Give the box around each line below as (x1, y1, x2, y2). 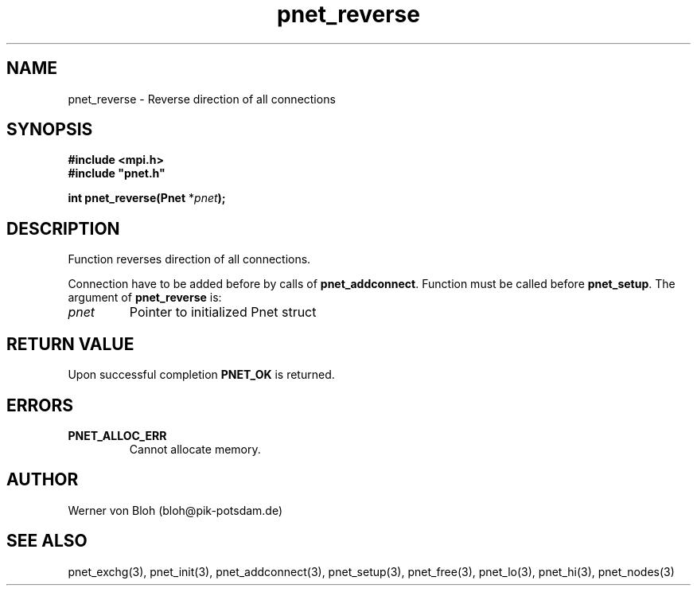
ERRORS (6, 395, 74, 415)
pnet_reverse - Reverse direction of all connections (68, 92, 336, 106)
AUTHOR (6, 469, 79, 490)
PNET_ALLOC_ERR (68, 428, 167, 442)
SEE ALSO (6, 531, 88, 551)
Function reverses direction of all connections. (68, 252, 311, 267)
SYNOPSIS (6, 119, 93, 140)
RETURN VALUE (6, 333, 134, 354)
